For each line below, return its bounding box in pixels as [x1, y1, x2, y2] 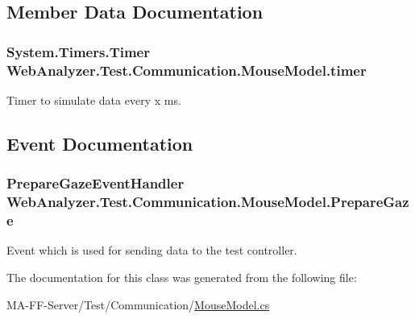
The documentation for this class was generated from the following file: [6, 268, 357, 285]
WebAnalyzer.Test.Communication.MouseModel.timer [6, 60, 367, 80]
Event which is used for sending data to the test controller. [6, 242, 297, 259]
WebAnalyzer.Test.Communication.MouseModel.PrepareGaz [6, 192, 409, 212]
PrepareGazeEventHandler [6, 173, 185, 193]
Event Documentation [6, 130, 193, 155]
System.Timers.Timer [6, 41, 150, 61]
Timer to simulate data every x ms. [6, 91, 181, 108]
